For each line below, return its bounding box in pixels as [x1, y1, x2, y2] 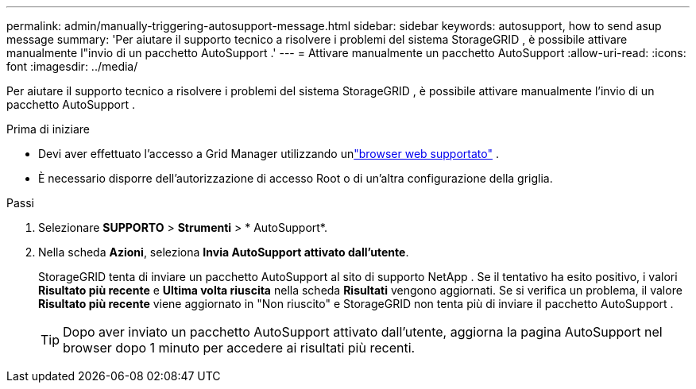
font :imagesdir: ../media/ [6, 60, 138, 73]
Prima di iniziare [6, 122, 90, 136]
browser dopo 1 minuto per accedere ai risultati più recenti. [63, 340, 416, 356]
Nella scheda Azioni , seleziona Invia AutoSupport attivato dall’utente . [38, 245, 409, 259]
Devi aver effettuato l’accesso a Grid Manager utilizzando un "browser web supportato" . [38, 147, 499, 160]
